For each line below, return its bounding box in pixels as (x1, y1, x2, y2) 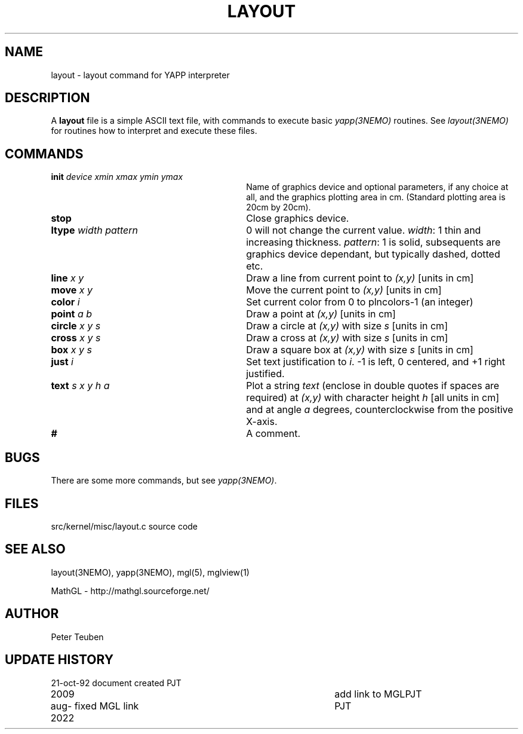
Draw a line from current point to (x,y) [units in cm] (246, 272, 474, 285)
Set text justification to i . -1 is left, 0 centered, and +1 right (246, 356, 506, 368)
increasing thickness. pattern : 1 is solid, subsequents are (246, 236, 501, 249)
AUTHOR (5, 606, 59, 622)
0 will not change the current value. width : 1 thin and (246, 224, 481, 237)
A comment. (246, 427, 301, 440)
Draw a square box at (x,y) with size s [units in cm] (246, 344, 473, 356)
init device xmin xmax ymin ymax (51, 172, 183, 182)
